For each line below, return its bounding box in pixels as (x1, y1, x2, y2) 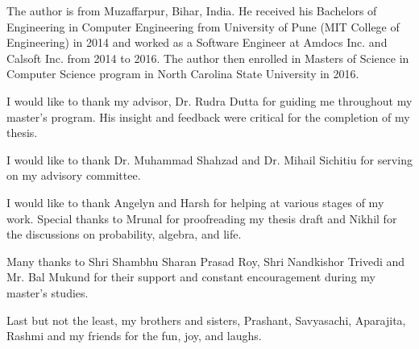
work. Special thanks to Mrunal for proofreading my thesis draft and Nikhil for (6, 210, 397, 226)
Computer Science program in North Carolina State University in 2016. (6, 65, 359, 82)
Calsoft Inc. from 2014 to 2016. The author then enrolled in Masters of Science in (6, 49, 409, 66)
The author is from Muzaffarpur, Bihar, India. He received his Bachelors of (6, 2, 377, 19)
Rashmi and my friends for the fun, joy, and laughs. (6, 327, 262, 344)
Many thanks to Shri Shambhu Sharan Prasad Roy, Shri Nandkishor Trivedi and (6, 252, 405, 269)
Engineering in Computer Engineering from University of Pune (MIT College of (6, 18, 400, 35)
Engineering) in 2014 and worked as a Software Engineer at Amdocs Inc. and (6, 34, 388, 51)
